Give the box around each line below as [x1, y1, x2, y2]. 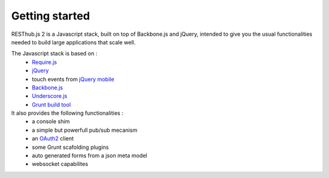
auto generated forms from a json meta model [32, 152, 147, 159]
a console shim [32, 118, 70, 125]
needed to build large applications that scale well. [11, 38, 136, 46]
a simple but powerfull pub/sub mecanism [32, 126, 138, 134]
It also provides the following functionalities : [11, 109, 124, 117]
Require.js [32, 58, 57, 66]
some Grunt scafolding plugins [32, 143, 109, 151]
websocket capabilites [32, 160, 88, 168]
